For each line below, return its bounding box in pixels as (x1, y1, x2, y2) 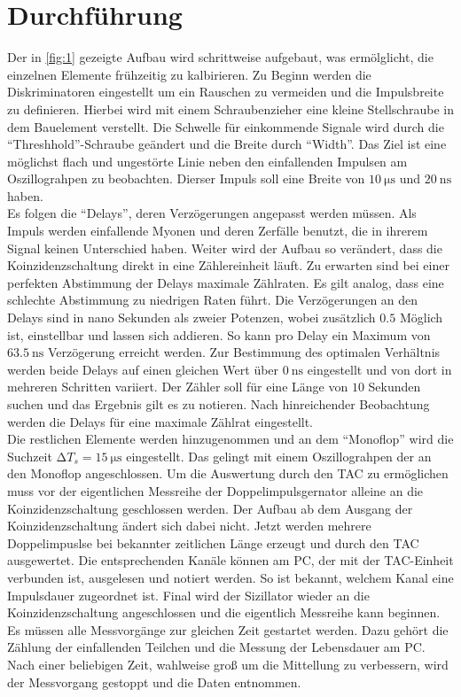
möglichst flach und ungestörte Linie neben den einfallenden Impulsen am (7, 151, 408, 170)
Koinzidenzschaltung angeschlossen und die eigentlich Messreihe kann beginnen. (7, 603, 441, 622)
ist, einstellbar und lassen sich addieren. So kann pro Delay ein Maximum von (7, 325, 431, 344)
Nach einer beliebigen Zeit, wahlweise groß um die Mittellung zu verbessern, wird (7, 654, 449, 673)
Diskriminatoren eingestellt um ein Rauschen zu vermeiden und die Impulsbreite (7, 82, 444, 101)
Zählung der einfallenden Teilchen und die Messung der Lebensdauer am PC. (7, 638, 426, 656)
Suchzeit (7, 446, 52, 465)
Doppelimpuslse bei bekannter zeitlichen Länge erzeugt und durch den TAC (7, 533, 419, 552)
